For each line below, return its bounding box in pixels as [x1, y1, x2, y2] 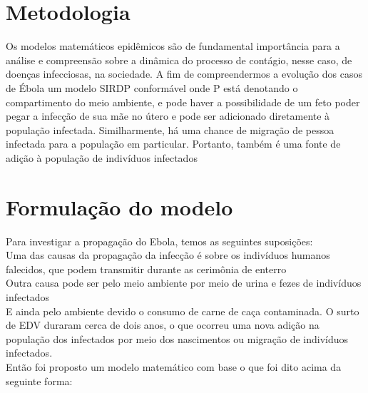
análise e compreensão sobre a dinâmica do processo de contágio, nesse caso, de [6, 52, 352, 67]
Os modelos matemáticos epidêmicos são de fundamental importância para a [6, 39, 340, 53]
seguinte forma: [6, 373, 73, 388]
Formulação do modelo [6, 192, 233, 221]
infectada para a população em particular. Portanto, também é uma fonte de [6, 136, 341, 151]
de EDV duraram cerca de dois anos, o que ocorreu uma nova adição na [6, 317, 320, 332]
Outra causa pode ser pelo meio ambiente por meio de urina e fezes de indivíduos [6, 275, 362, 290]
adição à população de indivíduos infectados [6, 150, 198, 165]
